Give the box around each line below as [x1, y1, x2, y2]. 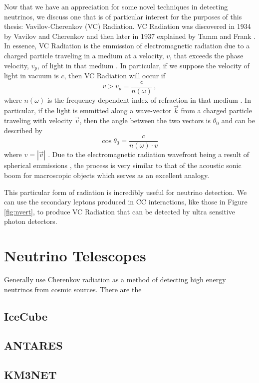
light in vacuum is [4, 70, 59, 81]
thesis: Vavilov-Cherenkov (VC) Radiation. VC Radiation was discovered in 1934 [4, 21, 251, 31]
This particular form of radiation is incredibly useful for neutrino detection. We [4, 187, 247, 197]
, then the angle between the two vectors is [79, 115, 211, 126]
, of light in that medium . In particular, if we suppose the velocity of [37, 60, 250, 70]
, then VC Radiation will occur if [64, 70, 165, 81]
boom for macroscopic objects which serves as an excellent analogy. [4, 170, 210, 180]
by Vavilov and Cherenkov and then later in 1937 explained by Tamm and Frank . [4, 30, 256, 41]
